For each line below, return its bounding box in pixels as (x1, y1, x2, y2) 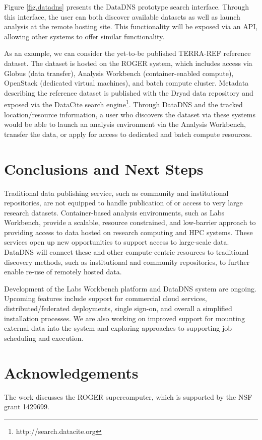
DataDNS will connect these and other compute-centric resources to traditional (4, 247, 249, 257)
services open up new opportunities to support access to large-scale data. (4, 237, 229, 247)
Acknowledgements (4, 362, 139, 383)
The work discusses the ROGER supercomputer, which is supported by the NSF (4, 391, 252, 402)
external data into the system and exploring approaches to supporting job (4, 323, 232, 333)
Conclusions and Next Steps (4, 158, 204, 179)
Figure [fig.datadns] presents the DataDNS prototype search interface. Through (4, 2, 249, 12)
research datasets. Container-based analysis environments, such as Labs (4, 207, 225, 217)
